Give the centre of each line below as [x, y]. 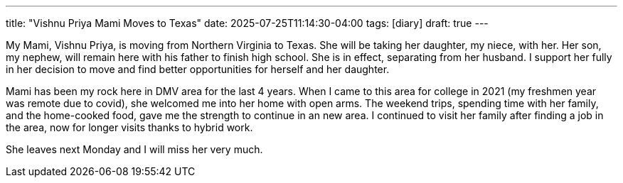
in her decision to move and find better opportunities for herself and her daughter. [198, 69]
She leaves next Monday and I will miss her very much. [134, 149]
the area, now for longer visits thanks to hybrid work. [129, 127]
